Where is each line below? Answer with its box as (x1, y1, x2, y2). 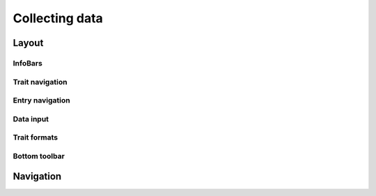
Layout (13, 37, 44, 49)
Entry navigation (13, 96, 70, 105)
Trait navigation (13, 77, 68, 86)
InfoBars (13, 58, 43, 68)
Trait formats (13, 133, 58, 142)
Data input (13, 114, 49, 123)
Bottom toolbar (13, 151, 65, 160)
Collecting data (13, 10, 104, 26)
